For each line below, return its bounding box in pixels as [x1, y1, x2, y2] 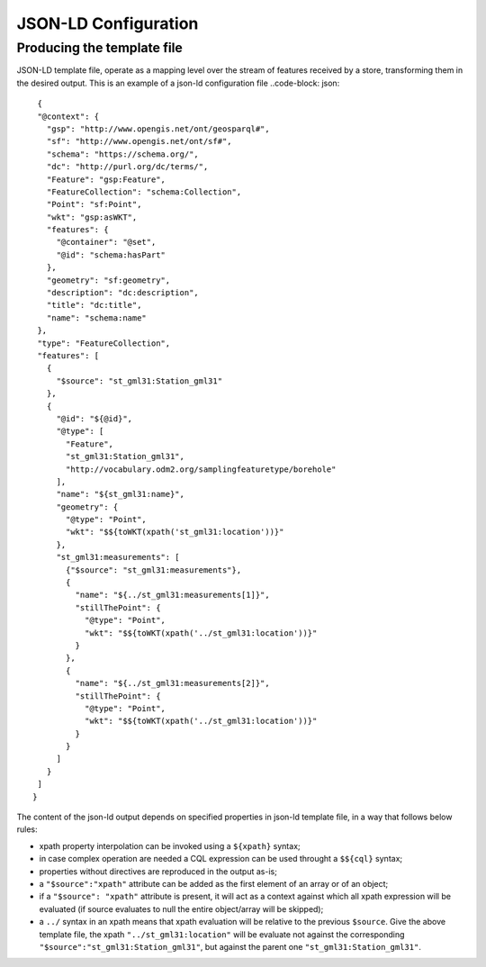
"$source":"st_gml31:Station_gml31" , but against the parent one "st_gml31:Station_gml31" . [39, 941, 422, 952]
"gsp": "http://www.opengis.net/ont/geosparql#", [46, 123, 270, 134]
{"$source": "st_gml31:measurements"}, [66, 565, 242, 575]
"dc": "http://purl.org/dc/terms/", [46, 162, 209, 172]
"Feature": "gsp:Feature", [46, 174, 166, 185]
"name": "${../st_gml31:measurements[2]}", [75, 678, 270, 689]
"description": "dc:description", [46, 288, 200, 298]
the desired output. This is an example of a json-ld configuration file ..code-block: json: [16, 77, 340, 88]
